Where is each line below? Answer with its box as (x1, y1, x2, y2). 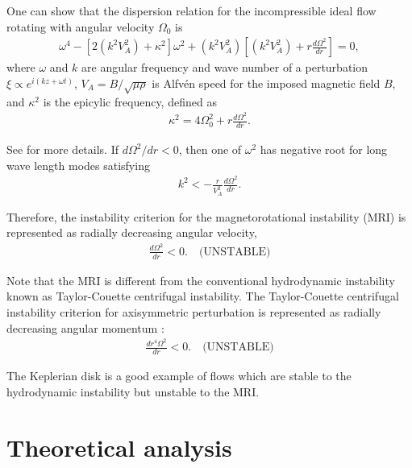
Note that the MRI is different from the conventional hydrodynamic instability (6, 271, 395, 288)
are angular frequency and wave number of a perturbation (81, 59, 368, 76)
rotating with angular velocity (6, 18, 155, 35)
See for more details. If (6, 141, 119, 158)
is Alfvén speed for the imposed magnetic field (152, 74, 381, 91)
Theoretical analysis (6, 430, 232, 463)
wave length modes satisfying (6, 156, 150, 173)
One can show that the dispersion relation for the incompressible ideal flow (6, 2, 377, 19)
